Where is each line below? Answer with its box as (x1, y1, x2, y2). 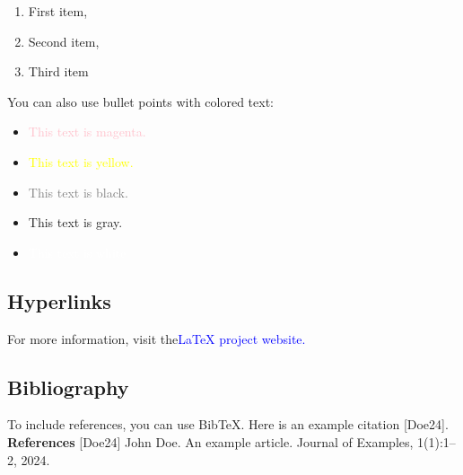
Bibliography (7, 373, 129, 400)
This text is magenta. (28, 122, 146, 141)
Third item (28, 62, 89, 81)
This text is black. (28, 182, 128, 201)
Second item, (28, 31, 100, 50)
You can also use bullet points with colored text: (7, 92, 274, 110)
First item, (28, 2, 88, 20)
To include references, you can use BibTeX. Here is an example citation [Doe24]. (7, 415, 449, 434)
